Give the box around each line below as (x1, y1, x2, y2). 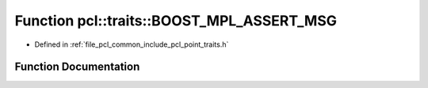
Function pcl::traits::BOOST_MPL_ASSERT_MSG (14, 12, 337, 29)
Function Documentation (14, 60, 140, 74)
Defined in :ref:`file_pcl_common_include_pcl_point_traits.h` (34, 40, 229, 49)
